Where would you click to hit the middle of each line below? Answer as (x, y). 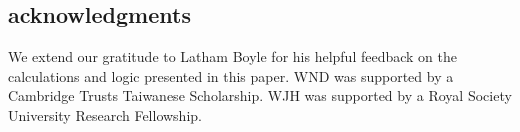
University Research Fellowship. (105, 114)
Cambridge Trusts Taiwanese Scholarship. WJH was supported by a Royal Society (260, 95)
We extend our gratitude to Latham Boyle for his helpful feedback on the (232, 56)
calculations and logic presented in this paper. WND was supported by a (231, 75)
